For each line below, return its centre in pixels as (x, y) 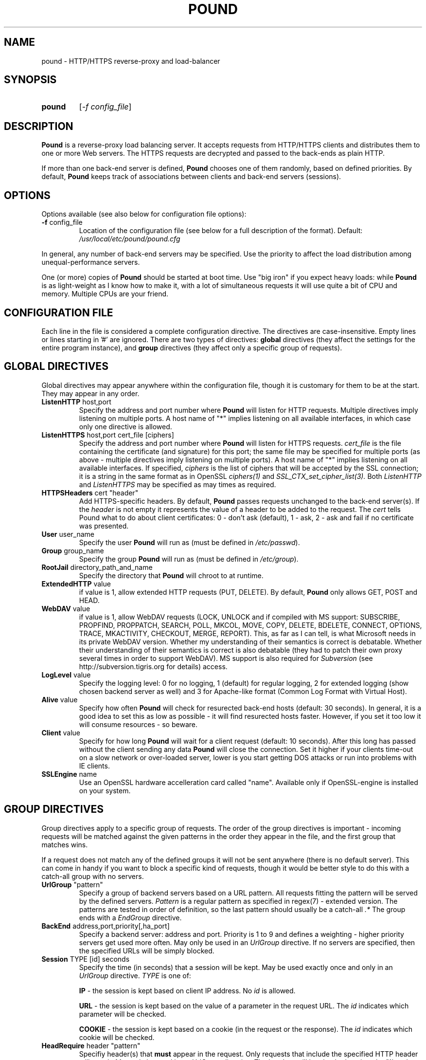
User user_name (68, 534)
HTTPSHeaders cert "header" (90, 493)
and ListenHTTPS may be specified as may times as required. (177, 484)
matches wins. (65, 844)
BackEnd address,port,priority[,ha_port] (106, 926)
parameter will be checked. (123, 1014)
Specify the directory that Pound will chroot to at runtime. (171, 575)
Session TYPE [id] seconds (86, 959)
